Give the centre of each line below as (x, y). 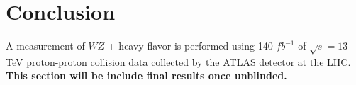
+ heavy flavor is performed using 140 (190, 46)
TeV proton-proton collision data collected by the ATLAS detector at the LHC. (178, 61)
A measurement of (45, 46)
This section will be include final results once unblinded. (146, 75)
